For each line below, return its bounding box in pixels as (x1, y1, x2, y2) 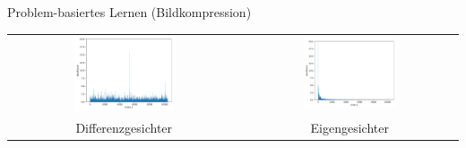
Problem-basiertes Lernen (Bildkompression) (7, 3, 252, 21)
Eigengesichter (310, 118, 389, 137)
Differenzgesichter (75, 118, 173, 137)
